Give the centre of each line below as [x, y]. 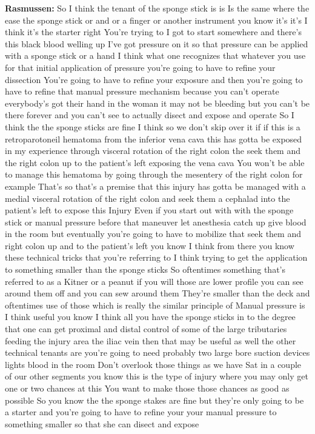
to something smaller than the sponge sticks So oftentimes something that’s [145, 269]
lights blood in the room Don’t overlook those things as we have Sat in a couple [153, 364]
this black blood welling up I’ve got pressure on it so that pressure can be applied [157, 43]
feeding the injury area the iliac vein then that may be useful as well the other [151, 340]
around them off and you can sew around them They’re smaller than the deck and [157, 293]
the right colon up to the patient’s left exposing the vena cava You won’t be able [155, 162]
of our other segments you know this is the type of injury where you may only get [157, 376]
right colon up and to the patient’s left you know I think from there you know [150, 245]
